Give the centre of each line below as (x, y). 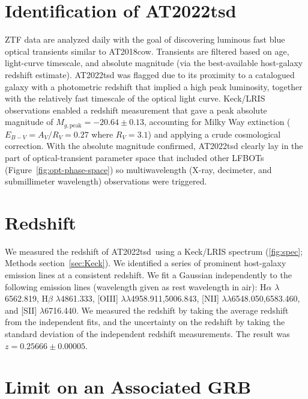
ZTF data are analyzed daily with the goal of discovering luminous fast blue (145, 39)
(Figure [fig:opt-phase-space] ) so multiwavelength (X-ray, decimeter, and (138, 169)
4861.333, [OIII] (89, 298)
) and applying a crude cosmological (214, 134)
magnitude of (29, 122)
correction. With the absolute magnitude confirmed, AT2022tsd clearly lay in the (154, 146)
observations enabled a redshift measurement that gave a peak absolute (136, 110)
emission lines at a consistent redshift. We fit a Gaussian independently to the (148, 275)
